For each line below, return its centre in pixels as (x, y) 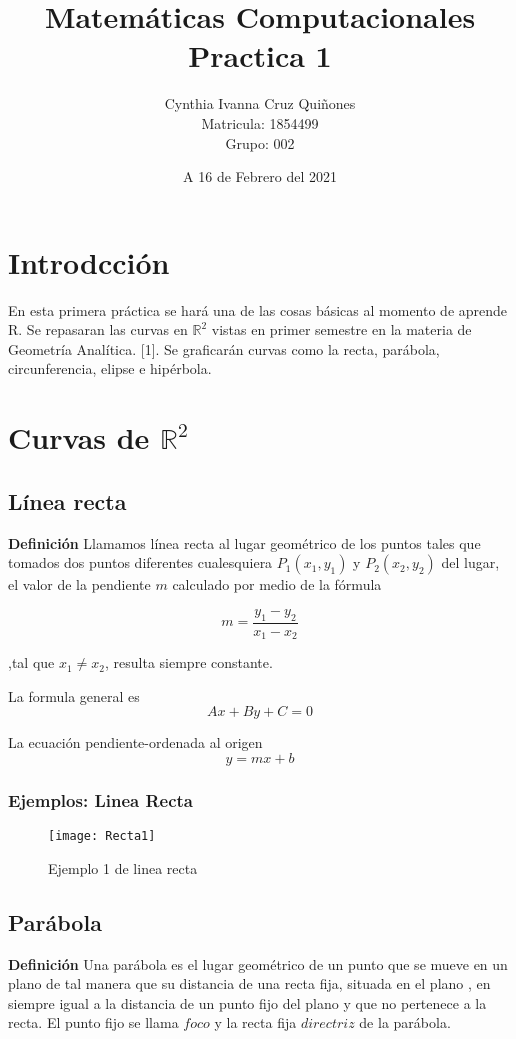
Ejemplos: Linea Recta (100, 799)
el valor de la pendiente (79, 584)
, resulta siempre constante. (189, 662)
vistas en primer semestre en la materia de (341, 329)
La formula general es (74, 695)
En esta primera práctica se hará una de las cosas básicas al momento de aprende (258, 309)
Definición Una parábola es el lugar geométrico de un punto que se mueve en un (258, 963)
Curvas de (79, 437)
